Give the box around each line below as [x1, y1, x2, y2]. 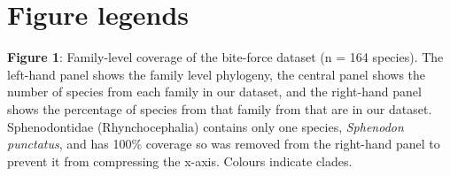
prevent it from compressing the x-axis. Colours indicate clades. [7, 151, 353, 170]
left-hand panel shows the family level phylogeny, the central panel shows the [7, 65, 426, 83]
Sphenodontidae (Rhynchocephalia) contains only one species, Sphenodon [7, 117, 404, 135]
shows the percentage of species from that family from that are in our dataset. [7, 99, 432, 118]
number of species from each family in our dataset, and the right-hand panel [7, 82, 422, 101]
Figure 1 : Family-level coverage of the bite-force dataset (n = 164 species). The [7, 48, 444, 66]
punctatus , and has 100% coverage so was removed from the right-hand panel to [7, 134, 440, 153]
